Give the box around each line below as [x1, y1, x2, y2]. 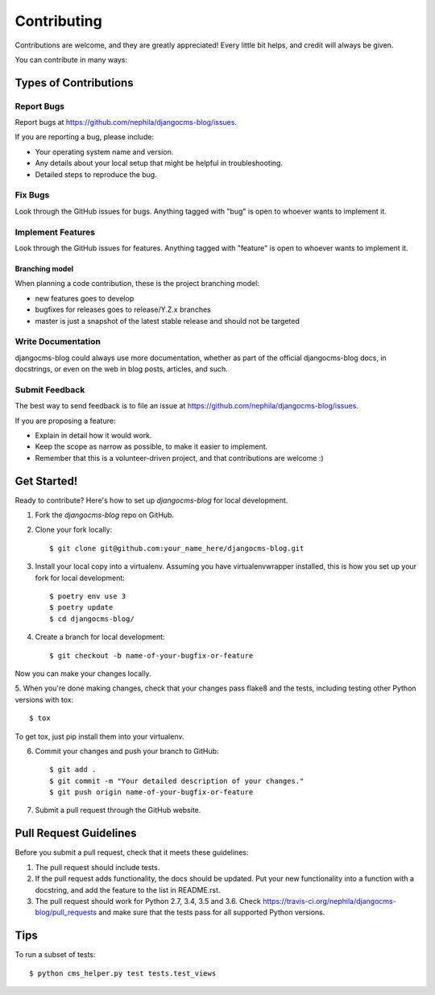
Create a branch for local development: [35, 632, 165, 642]
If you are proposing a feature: [14, 416, 116, 425]
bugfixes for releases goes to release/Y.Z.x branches [35, 305, 211, 314]
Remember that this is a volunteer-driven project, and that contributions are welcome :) [35, 453, 324, 462]
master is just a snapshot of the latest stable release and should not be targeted [35, 316, 300, 325]
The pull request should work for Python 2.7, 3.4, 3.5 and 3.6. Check [35, 896, 261, 906]
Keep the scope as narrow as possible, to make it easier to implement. [35, 442, 268, 451]
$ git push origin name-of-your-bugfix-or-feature [49, 788, 254, 797]
